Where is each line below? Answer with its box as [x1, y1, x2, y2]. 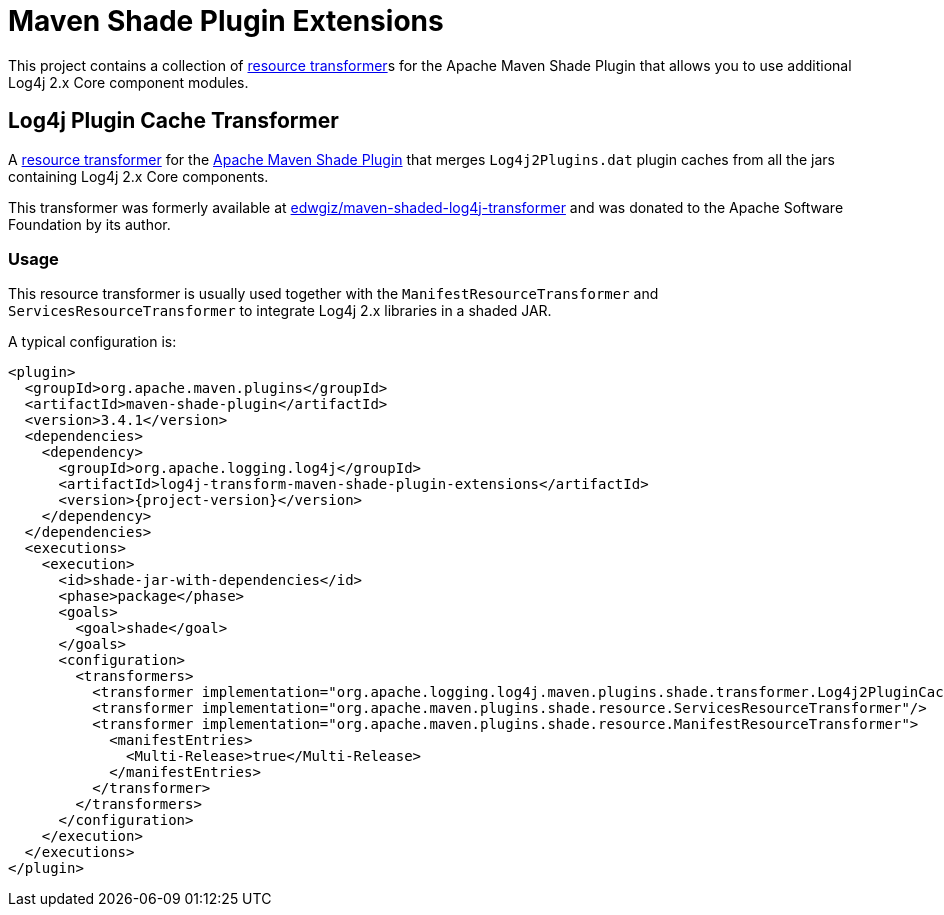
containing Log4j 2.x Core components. [8, 167, 269, 185]
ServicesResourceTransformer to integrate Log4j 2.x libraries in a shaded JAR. [8, 302, 552, 320]
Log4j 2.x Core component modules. [8, 73, 249, 91]
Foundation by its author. [8, 215, 171, 233]
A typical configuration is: [8, 333, 177, 351]
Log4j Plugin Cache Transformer [8, 108, 339, 134]
